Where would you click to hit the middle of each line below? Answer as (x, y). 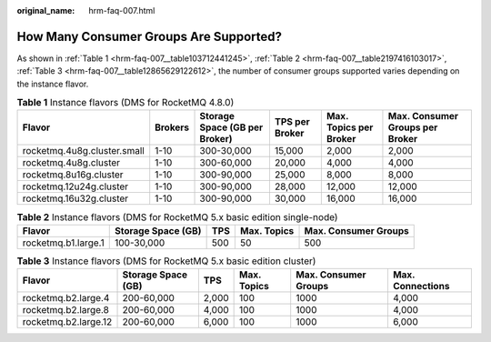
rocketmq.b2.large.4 (66, 298)
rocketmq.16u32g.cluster (75, 198)
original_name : (46, 10)
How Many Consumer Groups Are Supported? (149, 36)
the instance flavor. (53, 84)
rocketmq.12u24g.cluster (75, 186)
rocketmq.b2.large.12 (67, 322)
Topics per (350, 127)
